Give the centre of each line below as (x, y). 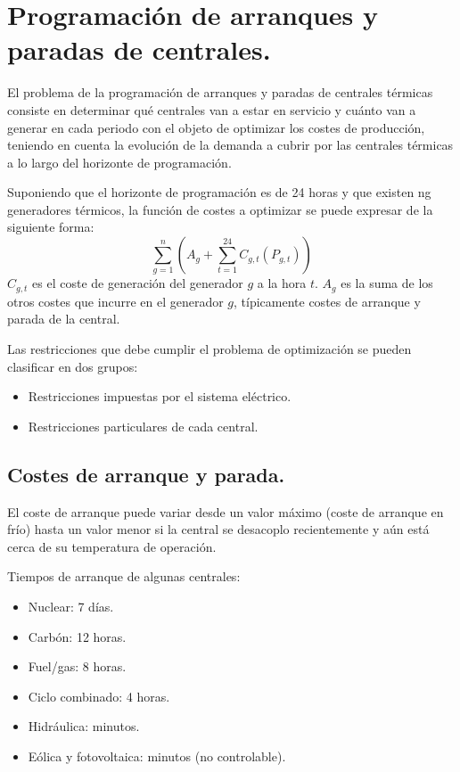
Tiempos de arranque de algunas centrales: (124, 576)
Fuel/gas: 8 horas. (77, 666)
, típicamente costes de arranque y (327, 301)
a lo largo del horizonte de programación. (119, 162)
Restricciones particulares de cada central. (143, 426)
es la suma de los (387, 283)
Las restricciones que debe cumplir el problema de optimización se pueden (209, 349)
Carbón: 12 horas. (77, 636)
